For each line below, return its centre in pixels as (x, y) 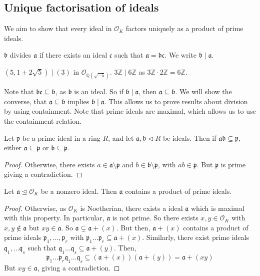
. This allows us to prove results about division (176, 101)
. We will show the (203, 91)
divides (20, 55)
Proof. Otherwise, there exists (49, 164)
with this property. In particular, (54, 218)
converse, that (25, 101)
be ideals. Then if (189, 137)
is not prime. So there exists (155, 218)
